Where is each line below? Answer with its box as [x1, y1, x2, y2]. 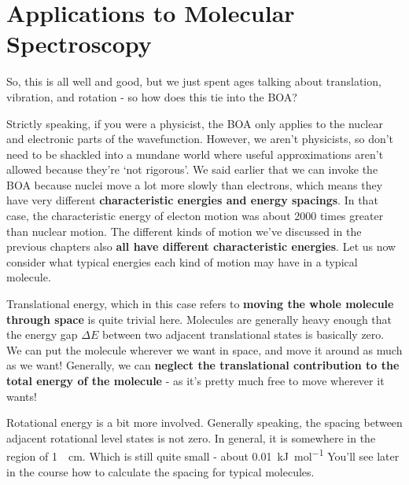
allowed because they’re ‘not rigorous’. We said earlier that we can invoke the [6, 161, 378, 178]
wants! [6, 388, 37, 404]
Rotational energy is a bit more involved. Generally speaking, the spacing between [6, 414, 403, 431]
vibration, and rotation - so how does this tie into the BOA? [6, 88, 297, 105]
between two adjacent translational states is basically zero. [101, 326, 385, 343]
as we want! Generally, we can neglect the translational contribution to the [6, 357, 400, 373]
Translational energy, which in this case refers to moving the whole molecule [6, 296, 394, 312]
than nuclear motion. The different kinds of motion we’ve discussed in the [6, 222, 362, 239]
